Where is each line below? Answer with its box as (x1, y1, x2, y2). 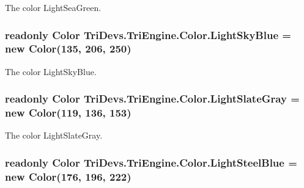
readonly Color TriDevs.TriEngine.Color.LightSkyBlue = (5, 27, 291, 42)
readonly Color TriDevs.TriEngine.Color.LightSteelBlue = (5, 154, 297, 170)
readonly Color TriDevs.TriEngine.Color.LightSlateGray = (5, 91, 300, 106)
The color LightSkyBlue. (5, 65, 97, 78)
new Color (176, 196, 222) (5, 168, 132, 184)
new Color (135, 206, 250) (5, 41, 132, 56)
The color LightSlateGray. (5, 129, 103, 142)
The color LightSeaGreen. (5, 1, 102, 13)
